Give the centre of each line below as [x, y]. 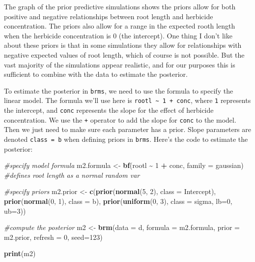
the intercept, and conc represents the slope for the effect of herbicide [109, 110]
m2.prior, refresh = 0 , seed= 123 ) [53, 237]
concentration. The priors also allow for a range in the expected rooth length [120, 26]
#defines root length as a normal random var [72, 175]
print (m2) [20, 253]
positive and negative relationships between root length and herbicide [109, 16]
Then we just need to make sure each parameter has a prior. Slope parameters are [128, 129]
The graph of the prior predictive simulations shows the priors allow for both [120, 6]
